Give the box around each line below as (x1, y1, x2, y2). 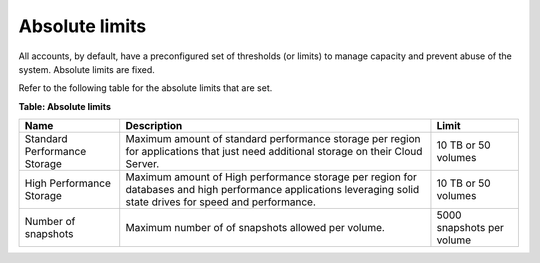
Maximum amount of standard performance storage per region (125, 132, 421, 146)
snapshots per (436, 221, 505, 235)
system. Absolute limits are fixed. (18, 63, 155, 75)
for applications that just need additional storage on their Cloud (125, 145, 423, 159)
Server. (125, 157, 160, 171)
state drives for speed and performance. (125, 195, 317, 209)
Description (125, 119, 183, 133)
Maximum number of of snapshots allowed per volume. (125, 221, 385, 235)
